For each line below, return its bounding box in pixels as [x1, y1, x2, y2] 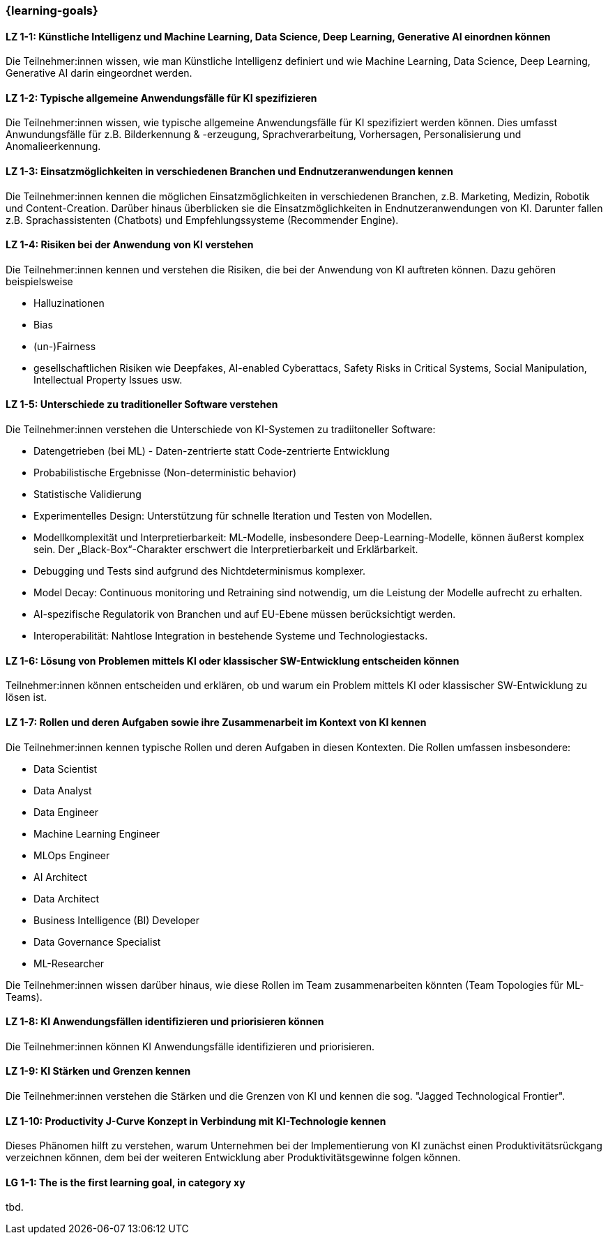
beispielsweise [6, 275, 73, 287]
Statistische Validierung [33, 488, 142, 501]
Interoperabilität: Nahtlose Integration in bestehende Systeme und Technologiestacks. [33, 630, 428, 642]
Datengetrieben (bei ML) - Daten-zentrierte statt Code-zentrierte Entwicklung [33, 445, 390, 458]
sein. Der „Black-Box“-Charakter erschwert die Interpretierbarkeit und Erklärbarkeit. [33, 543, 418, 556]
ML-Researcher [33, 957, 105, 969]
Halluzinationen [33, 296, 105, 309]
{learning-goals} [6, 3, 98, 17]
